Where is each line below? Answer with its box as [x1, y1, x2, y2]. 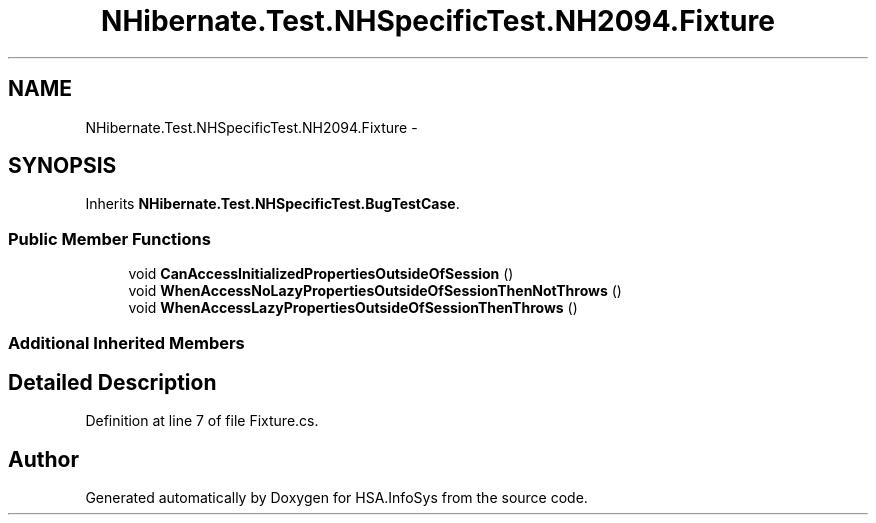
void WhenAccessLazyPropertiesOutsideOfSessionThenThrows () [128, 299, 578, 317]
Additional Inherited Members [8, 332, 245, 353]
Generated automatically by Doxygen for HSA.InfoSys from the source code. [85, 489, 588, 507]
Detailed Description [8, 369, 217, 395]
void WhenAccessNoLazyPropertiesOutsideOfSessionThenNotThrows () [128, 282, 622, 300]
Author [8, 446, 79, 472]
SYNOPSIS [8, 153, 117, 179]
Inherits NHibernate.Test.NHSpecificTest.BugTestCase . [85, 195, 460, 213]
